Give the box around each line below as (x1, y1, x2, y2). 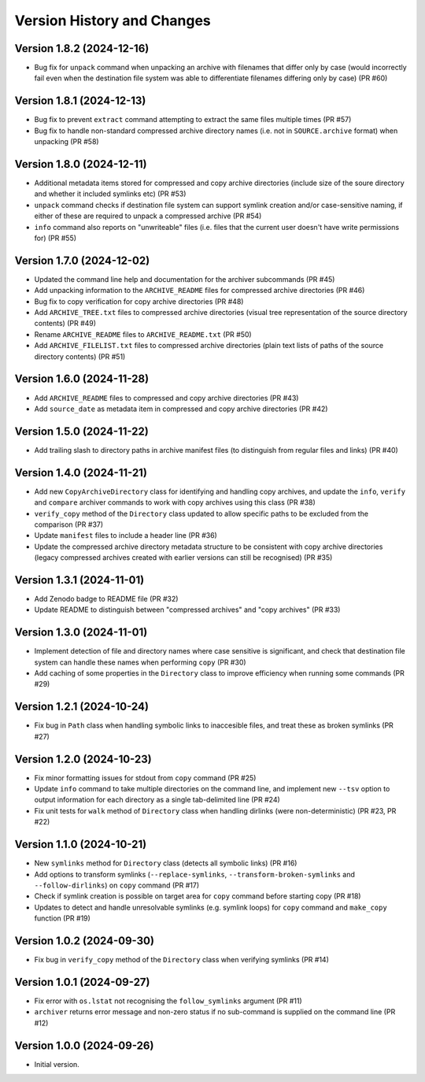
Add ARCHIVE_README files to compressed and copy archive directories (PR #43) (34, 393, 299, 402)
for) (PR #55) (34, 233, 77, 243)
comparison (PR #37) (34, 520, 104, 529)
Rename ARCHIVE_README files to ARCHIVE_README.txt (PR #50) (34, 329, 252, 339)
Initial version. (34, 1059, 80, 1069)
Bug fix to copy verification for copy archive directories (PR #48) (34, 296, 244, 306)
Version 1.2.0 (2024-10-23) (14, 752, 153, 765)
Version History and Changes (14, 12, 212, 29)
